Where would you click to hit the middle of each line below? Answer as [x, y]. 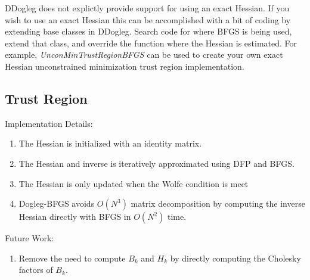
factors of [36, 270]
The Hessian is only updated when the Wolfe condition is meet [134, 183]
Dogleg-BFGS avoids [57, 203]
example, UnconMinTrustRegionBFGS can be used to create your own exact [144, 55]
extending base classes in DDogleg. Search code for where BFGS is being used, [148, 31]
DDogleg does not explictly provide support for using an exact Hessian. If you [147, 8]
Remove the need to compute [72, 258]
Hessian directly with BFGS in [75, 217]
